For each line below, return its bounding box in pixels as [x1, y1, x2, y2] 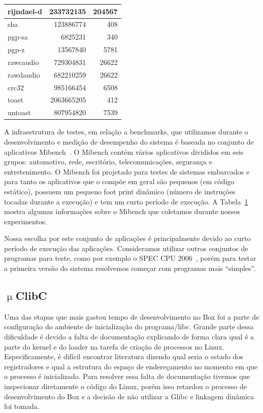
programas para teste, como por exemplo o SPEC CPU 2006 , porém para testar [4, 253, 256, 263]
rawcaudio [8, 56, 39, 67]
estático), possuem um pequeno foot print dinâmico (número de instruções [4, 186, 236, 196]
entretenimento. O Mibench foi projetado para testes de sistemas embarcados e [4, 166, 250, 177]
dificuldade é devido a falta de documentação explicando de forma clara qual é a [4, 331, 254, 342]
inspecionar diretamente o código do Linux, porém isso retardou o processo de [4, 381, 247, 392]
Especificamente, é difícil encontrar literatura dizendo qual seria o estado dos [4, 351, 243, 362]
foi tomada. [4, 401, 40, 411]
